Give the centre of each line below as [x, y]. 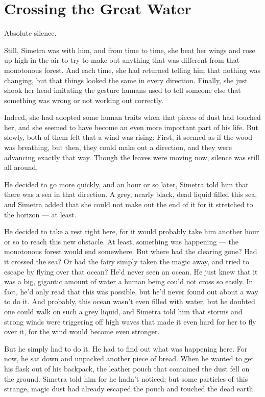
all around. [21, 167]
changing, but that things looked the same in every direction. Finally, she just [126, 80]
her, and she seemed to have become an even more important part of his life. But [131, 127]
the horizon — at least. [40, 214]
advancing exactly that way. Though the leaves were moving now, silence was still [132, 157]
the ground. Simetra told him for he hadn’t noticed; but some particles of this [126, 378]
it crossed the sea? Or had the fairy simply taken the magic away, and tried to [127, 261]
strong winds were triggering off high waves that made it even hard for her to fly [130, 321]
